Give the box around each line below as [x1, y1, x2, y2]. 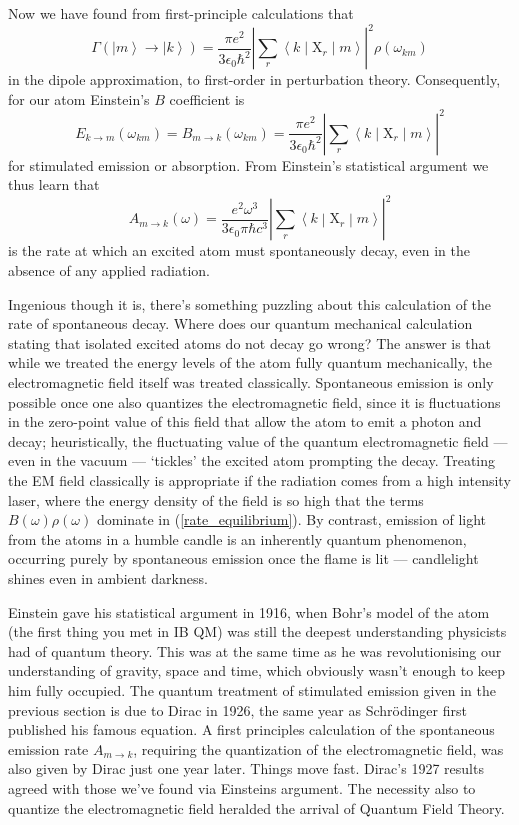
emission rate [8, 738, 89, 759]
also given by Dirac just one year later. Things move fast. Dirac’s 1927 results [8, 758, 484, 779]
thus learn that [8, 174, 100, 195]
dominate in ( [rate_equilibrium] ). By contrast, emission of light [96, 509, 487, 530]
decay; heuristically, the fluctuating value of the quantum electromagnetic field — [8, 430, 508, 451]
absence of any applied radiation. [8, 260, 210, 281]
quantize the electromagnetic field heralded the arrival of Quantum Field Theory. [8, 797, 505, 818]
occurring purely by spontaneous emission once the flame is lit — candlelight [8, 548, 479, 569]
